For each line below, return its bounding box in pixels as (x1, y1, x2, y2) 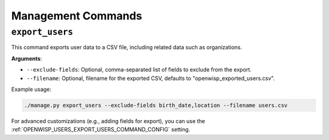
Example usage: (11, 85, 52, 93)
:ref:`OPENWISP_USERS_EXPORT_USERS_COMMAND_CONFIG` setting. (11, 126, 191, 133)
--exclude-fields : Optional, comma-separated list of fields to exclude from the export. (26, 66, 252, 73)
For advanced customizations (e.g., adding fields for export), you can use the (11, 117, 205, 124)
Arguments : (11, 55, 43, 62)
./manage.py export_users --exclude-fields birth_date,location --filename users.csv (24, 102, 288, 108)
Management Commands (11, 9, 143, 22)
